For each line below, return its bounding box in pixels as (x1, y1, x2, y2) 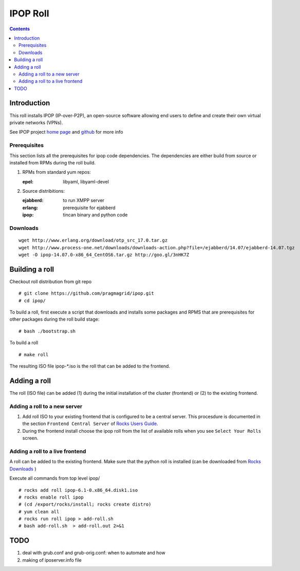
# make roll (18, 352, 49, 357)
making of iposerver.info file (22, 557, 82, 563)
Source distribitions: (22, 188, 65, 194)
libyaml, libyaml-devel (63, 178, 109, 185)
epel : (22, 178, 33, 185)
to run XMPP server (63, 197, 105, 204)
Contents (9, 26, 30, 32)
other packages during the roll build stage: (9, 316, 100, 322)
